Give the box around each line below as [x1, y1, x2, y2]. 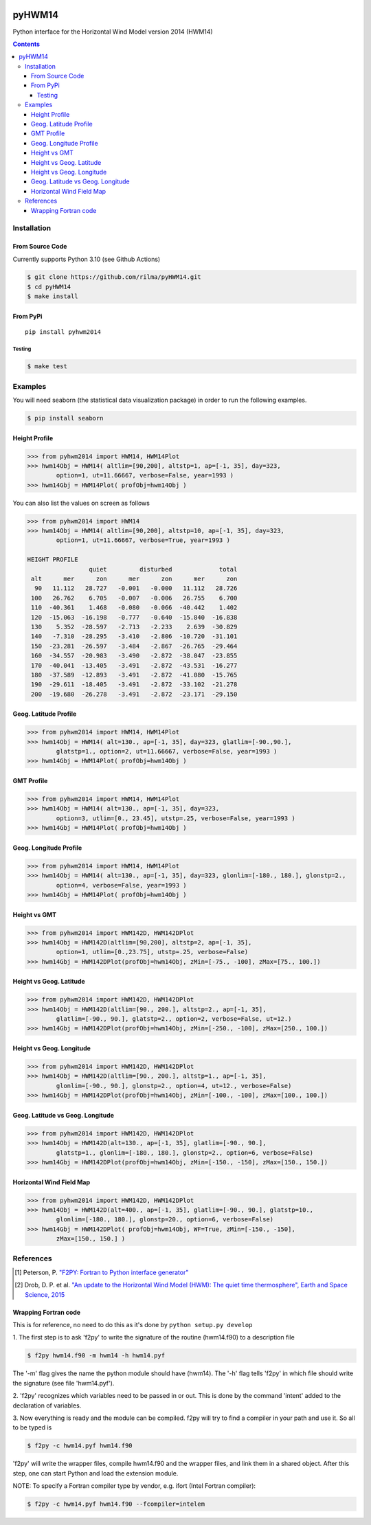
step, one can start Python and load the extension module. [12, 1469, 179, 1477]
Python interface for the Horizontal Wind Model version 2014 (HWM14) [12, 27, 213, 36]
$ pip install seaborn [27, 414, 104, 422]
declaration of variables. [12, 1401, 82, 1410]
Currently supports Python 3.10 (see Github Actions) [12, 255, 161, 263]
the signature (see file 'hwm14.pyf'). [12, 1379, 115, 1387]
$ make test [27, 363, 68, 370]
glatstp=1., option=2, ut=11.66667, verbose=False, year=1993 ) [56, 747, 278, 756]
